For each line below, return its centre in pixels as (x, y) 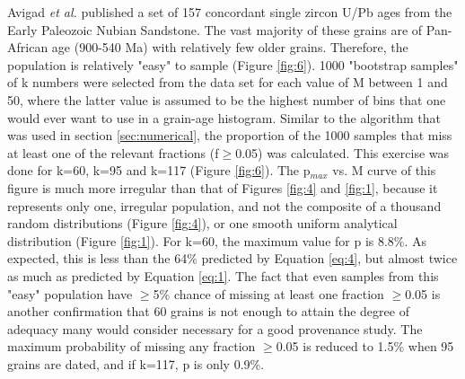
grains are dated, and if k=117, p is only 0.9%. (136, 363)
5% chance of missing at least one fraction (268, 293)
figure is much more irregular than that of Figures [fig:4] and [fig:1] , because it (223, 187)
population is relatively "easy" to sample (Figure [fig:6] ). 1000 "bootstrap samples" (233, 64)
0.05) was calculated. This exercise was (342, 152)
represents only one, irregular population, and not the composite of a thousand (224, 205)
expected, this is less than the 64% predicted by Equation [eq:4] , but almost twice (232, 258)
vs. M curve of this (384, 170)
